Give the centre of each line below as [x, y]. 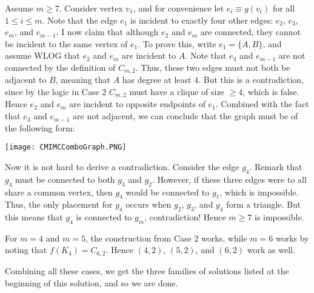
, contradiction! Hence [185, 217]
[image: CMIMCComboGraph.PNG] [66, 147]
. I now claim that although [107, 32]
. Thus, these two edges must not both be [213, 67]
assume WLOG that [42, 55]
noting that [26, 250]
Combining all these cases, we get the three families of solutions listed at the [147, 270]
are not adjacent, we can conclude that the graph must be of [185, 116]
